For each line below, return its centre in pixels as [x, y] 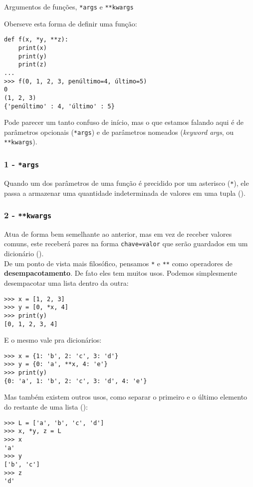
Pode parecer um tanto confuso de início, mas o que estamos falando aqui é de [124, 122]
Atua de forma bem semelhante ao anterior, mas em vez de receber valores [118, 234]
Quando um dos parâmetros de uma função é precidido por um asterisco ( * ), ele [126, 183]
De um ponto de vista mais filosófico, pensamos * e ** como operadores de [118, 263]
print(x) [32, 48]
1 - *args [22, 164]
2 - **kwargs [28, 215]
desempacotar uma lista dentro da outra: [66, 282]
